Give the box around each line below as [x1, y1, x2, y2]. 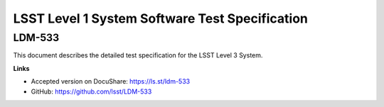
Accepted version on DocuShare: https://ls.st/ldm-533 [31, 77, 191, 86]
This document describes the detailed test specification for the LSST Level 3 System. [13, 51, 263, 60]
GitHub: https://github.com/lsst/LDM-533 [31, 87, 152, 96]
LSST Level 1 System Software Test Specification [13, 11, 309, 26]
